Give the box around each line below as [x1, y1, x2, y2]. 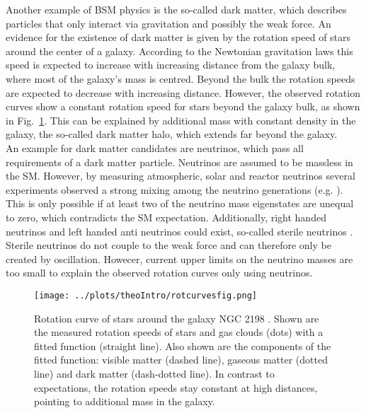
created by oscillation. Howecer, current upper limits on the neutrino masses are [6, 251, 353, 266]
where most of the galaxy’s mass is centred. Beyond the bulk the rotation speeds [6, 71, 355, 86]
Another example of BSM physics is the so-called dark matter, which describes [6, 2, 347, 16]
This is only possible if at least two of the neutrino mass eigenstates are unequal [6, 196, 354, 211]
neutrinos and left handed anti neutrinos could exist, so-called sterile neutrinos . [6, 223, 353, 238]
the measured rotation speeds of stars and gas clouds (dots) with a [34, 325, 324, 339]
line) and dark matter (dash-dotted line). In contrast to [34, 366, 275, 380]
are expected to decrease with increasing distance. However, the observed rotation [6, 85, 360, 100]
